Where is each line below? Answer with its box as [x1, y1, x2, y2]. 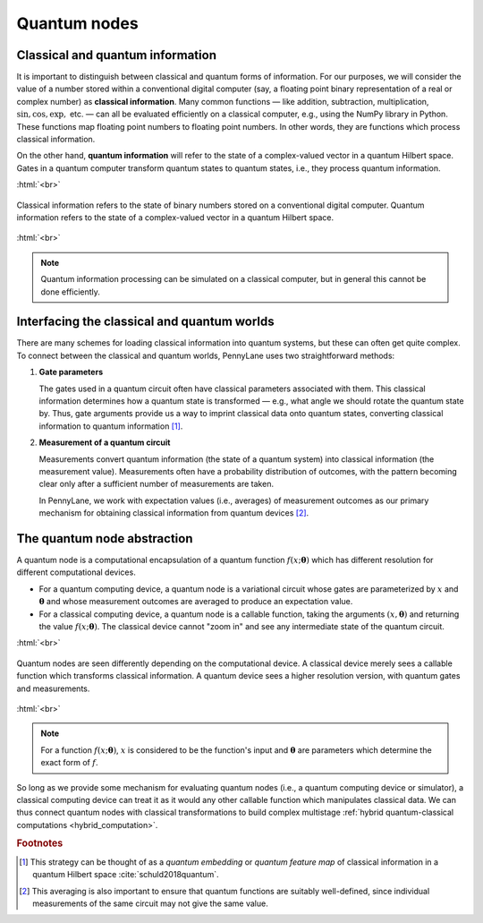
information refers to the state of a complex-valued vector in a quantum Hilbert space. [16, 211, 335, 223]
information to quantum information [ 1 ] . [38, 421, 183, 432]
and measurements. [16, 683, 90, 694]
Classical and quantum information [16, 47, 216, 63]
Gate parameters [38, 367, 103, 378]
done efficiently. [40, 286, 100, 297]
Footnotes [16, 837, 64, 850]
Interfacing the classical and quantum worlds [16, 314, 275, 329]
